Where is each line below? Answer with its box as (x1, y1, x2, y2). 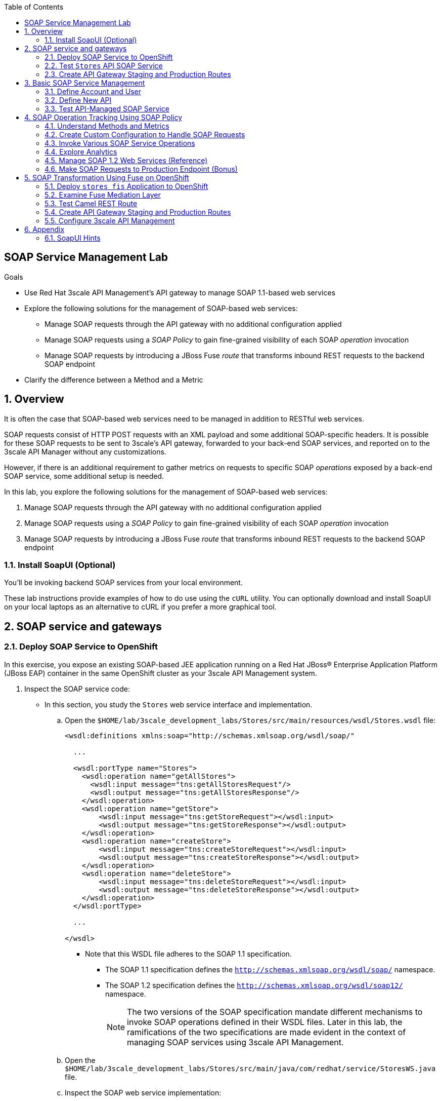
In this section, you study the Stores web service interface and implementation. (45, 700, 313, 709)
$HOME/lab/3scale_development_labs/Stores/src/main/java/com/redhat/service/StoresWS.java (65, 1064, 436, 1073)
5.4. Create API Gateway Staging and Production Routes (45, 208, 231, 216)
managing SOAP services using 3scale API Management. (127, 1037, 344, 1047)
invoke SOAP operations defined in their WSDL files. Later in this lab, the (127, 1016, 403, 1027)
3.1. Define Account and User (45, 87, 142, 96)
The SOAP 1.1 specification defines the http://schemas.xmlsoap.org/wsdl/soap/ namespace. (105, 965, 435, 974)
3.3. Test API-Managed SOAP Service (45, 104, 169, 113)
